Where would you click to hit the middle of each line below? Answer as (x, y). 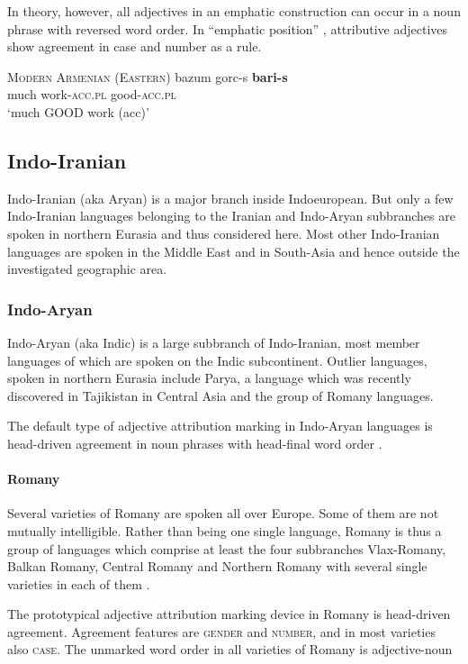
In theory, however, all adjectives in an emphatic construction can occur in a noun (234, 11)
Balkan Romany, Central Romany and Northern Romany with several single (217, 566)
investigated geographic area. (87, 269)
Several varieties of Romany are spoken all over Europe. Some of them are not (223, 513)
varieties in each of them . (79, 583)
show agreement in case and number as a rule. (135, 46)
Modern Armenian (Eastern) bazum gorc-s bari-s (148, 76)
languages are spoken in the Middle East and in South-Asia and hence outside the (234, 251)
